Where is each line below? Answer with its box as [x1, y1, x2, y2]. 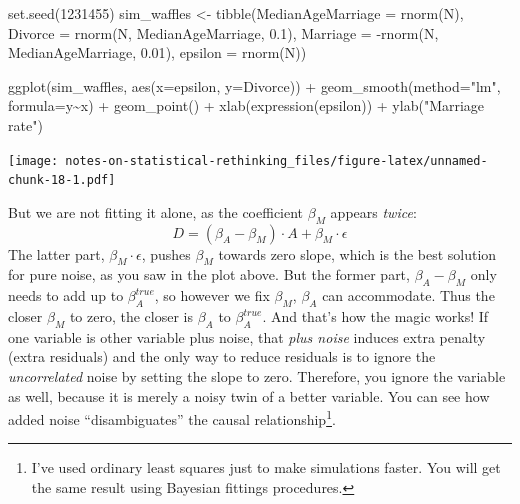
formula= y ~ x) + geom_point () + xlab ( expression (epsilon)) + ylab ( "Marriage [8, 95, 485, 116]
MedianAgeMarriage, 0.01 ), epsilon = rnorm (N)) [8, 42, 307, 63]
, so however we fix [154, 285, 270, 306]
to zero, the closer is [69, 306, 193, 327]
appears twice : [330, 201, 417, 222]
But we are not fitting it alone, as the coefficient [8, 201, 304, 222]
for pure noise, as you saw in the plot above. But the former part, [8, 264, 410, 285]
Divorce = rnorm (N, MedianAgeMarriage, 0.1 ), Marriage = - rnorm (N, [8, 22, 439, 43]
